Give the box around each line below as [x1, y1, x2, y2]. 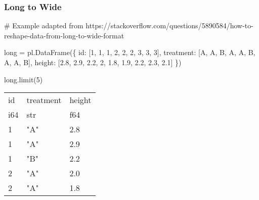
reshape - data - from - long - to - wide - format [4, 30, 124, 40]
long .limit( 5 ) [4, 74, 43, 84]
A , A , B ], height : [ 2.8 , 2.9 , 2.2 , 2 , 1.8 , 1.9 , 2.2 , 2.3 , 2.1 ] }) [4, 57, 182, 67]
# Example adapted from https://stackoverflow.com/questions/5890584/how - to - [4, 20, 253, 31]
